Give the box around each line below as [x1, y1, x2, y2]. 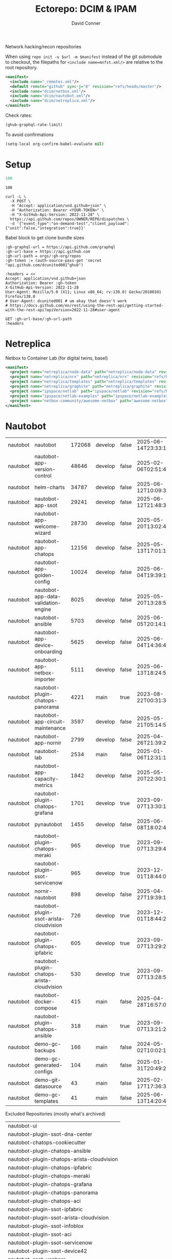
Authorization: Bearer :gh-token [5, 280, 77, 286]
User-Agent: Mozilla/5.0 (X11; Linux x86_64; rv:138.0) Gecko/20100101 [5, 289, 161, 294]
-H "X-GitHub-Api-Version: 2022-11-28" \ [10, 212, 100, 217]
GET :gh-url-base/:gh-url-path [5, 316, 72, 322]
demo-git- [34, 1077, 61, 1084]
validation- [34, 599, 61, 607]
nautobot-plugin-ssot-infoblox [8, 1223, 84, 1230]
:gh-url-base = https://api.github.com [5, 249, 91, 254]
